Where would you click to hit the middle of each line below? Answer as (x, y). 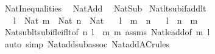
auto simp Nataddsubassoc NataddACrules (87, 43)
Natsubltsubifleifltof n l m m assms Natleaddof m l (107, 32)
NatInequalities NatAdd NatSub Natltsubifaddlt (105, 8)
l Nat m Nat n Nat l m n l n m (105, 20)
